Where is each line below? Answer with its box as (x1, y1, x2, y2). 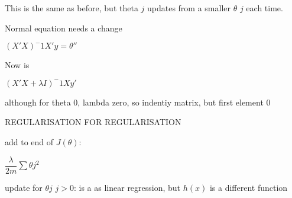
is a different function (209, 181, 288, 193)
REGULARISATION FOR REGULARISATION (5, 116, 181, 128)
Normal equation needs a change (5, 21, 122, 34)
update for (5, 181, 43, 193)
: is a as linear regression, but (73, 181, 181, 193)
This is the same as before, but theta (5, 2, 138, 14)
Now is (5, 59, 30, 71)
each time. (246, 2, 283, 14)
